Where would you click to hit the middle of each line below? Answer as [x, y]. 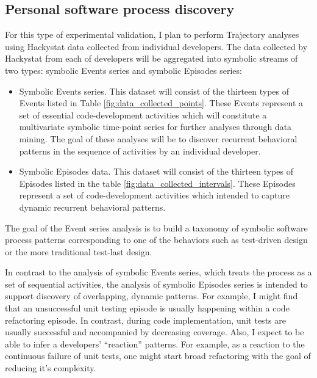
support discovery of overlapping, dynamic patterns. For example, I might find [151, 296]
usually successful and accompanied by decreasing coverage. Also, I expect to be [155, 332]
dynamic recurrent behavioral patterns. [92, 207]
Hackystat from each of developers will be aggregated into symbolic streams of [151, 58]
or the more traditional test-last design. [79, 251]
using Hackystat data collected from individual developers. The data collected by [156, 46]
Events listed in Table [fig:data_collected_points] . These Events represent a [161, 103]
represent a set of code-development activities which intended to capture [155, 195]
